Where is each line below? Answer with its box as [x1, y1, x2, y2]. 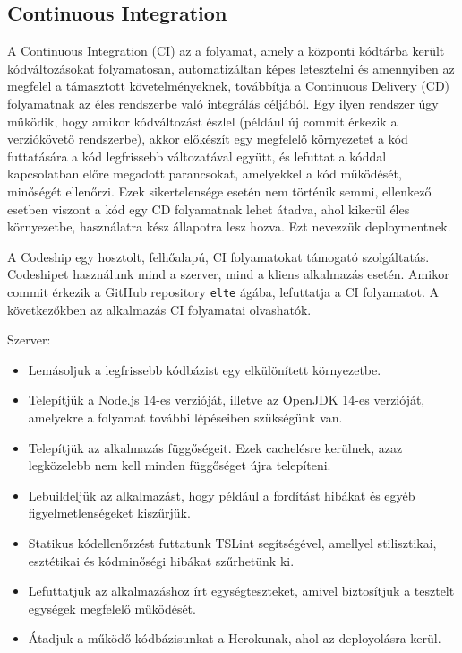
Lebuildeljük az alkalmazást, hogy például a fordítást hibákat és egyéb [28, 485, 415, 504]
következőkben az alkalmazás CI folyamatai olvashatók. [7, 300, 312, 318]
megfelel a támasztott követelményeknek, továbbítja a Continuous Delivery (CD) [7, 76, 450, 95]
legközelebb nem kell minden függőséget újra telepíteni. [28, 456, 331, 475]
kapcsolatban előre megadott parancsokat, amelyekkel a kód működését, [7, 164, 402, 183]
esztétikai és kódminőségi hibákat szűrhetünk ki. [28, 551, 295, 570]
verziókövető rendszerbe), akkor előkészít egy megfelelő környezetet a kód [7, 129, 408, 148]
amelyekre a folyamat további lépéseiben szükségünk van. [28, 407, 343, 426]
